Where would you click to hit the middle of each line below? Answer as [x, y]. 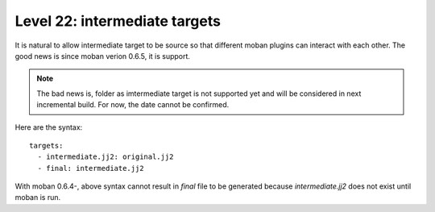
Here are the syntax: [49, 127]
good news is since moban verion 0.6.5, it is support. [103, 56]
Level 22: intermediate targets [118, 21]
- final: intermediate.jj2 [91, 168]
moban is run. [38, 197]
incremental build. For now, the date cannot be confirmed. [133, 105]
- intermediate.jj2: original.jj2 [106, 157]
